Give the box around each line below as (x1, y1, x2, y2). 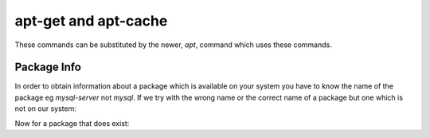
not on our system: (14, 104, 77, 113)
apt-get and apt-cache (14, 12, 168, 30)
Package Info (14, 61, 81, 74)
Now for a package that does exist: (14, 118, 130, 128)
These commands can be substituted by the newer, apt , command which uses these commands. (14, 40, 332, 49)
